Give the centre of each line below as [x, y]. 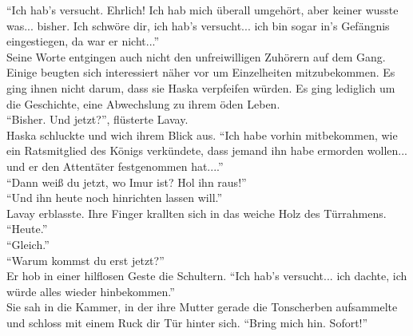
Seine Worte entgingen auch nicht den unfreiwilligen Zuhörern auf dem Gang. [196, 56]
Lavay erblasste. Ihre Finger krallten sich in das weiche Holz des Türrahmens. [197, 213]
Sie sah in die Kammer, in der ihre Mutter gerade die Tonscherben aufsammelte [202, 307]
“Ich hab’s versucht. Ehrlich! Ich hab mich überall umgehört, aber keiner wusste [203, 10]
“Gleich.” [28, 244]
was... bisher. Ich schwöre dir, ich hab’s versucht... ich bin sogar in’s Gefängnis [198, 25]
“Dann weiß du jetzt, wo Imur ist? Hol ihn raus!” [127, 182]
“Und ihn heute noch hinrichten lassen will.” [115, 198]
